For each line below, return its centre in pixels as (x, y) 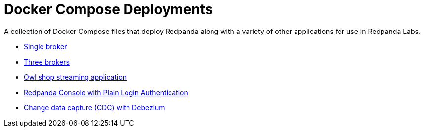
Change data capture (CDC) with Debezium (94, 107)
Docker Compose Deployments (108, 9)
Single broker (45, 46)
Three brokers (47, 62)
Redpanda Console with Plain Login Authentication (106, 92)
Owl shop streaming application (75, 77)
